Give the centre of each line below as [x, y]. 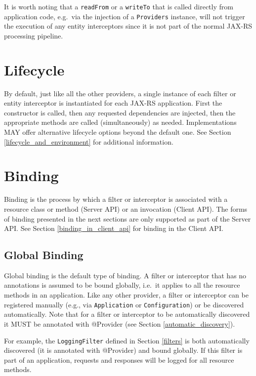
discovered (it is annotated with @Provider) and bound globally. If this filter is [123, 350]
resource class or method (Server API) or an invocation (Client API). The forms [126, 208]
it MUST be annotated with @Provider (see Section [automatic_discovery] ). [120, 323]
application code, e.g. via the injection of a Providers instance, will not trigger [125, 16]
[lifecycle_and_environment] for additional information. [89, 141]
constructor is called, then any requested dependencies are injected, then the [120, 112]
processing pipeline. [34, 35]
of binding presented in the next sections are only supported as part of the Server [128, 218]
